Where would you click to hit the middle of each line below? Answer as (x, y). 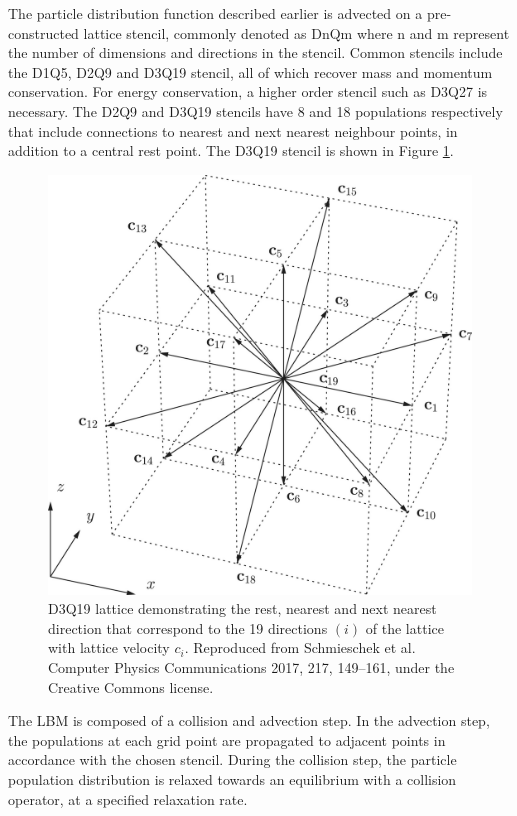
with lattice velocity (109, 647)
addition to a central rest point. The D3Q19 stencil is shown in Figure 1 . (231, 150)
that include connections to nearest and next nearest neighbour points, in (233, 130)
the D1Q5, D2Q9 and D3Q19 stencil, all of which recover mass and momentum (250, 71)
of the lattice (404, 627)
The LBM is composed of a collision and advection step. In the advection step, (249, 720)
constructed (43, 32)
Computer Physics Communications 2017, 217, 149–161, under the (251, 666)
